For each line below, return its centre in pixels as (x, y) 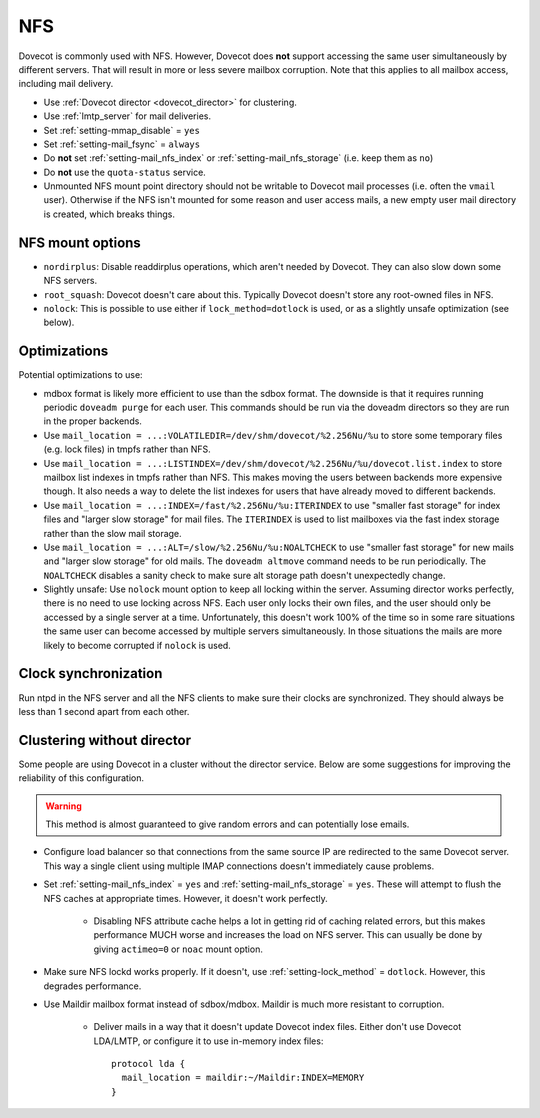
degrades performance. (92, 986)
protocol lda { (148, 1064)
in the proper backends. (92, 421)
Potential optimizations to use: (81, 375)
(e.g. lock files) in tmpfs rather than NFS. (127, 449)
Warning (63, 806)
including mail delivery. (66, 84)
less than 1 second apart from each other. (104, 711)
